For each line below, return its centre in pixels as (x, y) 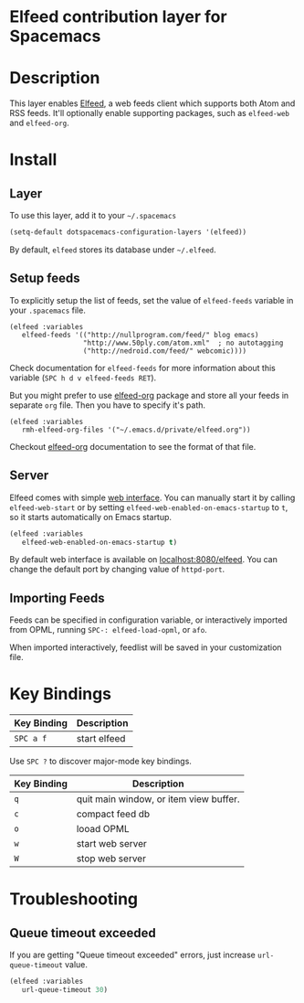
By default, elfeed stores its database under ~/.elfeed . (113, 250)
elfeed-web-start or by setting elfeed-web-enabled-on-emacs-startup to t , (149, 507)
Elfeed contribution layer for (118, 17)
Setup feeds (45, 278)
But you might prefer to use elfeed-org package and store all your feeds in (149, 395)
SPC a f (31, 739)
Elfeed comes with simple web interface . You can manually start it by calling (152, 497)
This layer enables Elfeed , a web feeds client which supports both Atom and (152, 103)
